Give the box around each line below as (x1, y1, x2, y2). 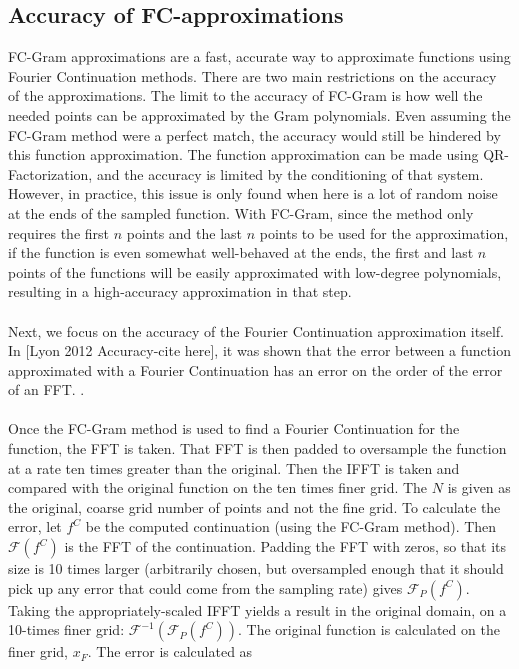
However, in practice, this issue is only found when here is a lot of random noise (8, 183, 498, 204)
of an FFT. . (8, 379, 85, 400)
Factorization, (8, 163, 93, 184)
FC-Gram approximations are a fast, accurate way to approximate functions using (8, 46, 511, 67)
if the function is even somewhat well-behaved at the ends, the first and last (8, 242, 474, 263)
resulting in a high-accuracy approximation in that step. (8, 281, 352, 302)
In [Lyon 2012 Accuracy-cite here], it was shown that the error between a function (8, 340, 511, 361)
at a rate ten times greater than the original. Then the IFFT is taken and (8, 457, 460, 478)
